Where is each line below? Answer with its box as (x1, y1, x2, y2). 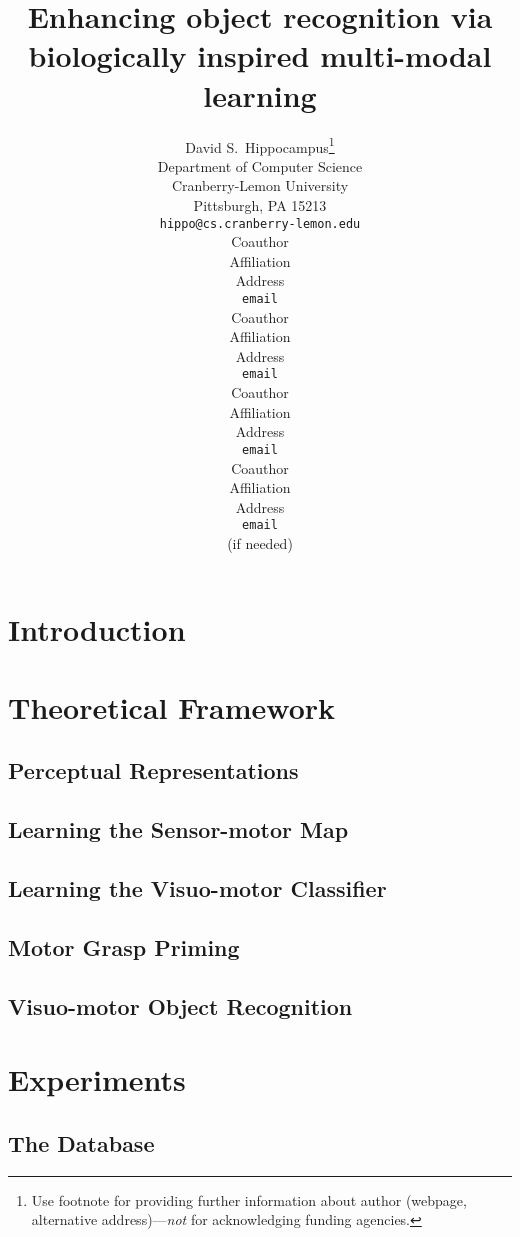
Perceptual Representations (8, 755, 299, 786)
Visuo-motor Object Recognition (8, 990, 353, 1021)
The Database (8, 1127, 155, 1158)
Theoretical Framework (8, 686, 336, 727)
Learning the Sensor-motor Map (8, 814, 349, 845)
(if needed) (227, 532, 293, 553)
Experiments (8, 1059, 186, 1100)
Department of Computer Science (157, 155, 363, 176)
